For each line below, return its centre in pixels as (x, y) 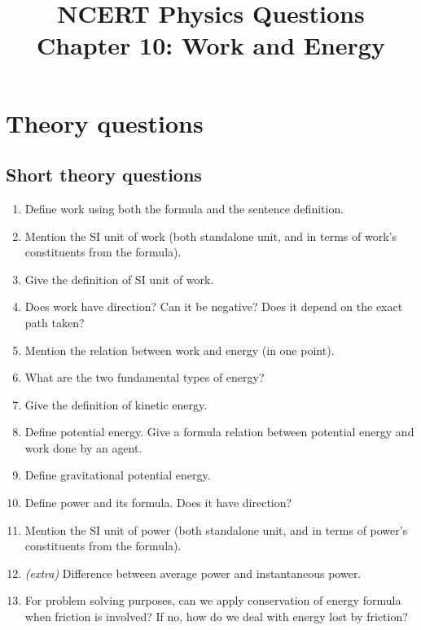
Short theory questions (104, 175)
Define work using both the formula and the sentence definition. (184, 208)
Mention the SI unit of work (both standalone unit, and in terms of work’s (210, 236)
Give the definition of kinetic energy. (116, 404)
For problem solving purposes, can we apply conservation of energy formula (213, 600)
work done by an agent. (83, 447)
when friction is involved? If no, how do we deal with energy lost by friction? (216, 617)
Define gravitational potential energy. (118, 475)
